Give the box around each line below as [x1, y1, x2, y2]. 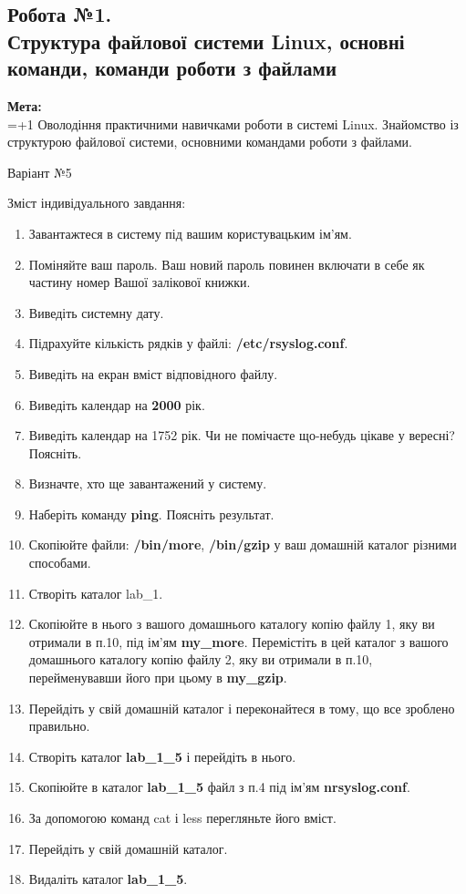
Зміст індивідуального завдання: [7, 193, 186, 212]
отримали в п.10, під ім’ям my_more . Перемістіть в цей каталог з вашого [28, 632, 449, 651]
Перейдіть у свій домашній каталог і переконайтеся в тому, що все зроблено [28, 698, 455, 717]
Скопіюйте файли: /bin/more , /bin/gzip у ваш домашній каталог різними [28, 535, 457, 554]
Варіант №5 [7, 162, 72, 181]
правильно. [28, 716, 90, 735]
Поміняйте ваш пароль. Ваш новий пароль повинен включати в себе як [28, 254, 425, 273]
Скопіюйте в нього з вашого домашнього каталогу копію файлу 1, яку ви [28, 614, 435, 633]
